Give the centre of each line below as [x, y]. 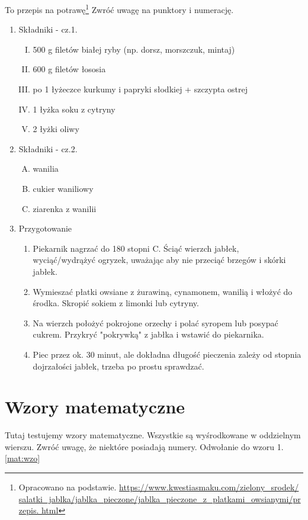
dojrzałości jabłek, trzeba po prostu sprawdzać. [118, 366]
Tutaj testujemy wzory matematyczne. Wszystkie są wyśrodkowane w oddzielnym [153, 435]
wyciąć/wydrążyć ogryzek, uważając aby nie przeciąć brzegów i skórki [159, 260]
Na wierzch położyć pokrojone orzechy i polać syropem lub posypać [155, 322]
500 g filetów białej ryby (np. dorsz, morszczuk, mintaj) [134, 49]
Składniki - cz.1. [48, 29]
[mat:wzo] [23, 458]
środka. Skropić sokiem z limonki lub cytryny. [116, 303]
